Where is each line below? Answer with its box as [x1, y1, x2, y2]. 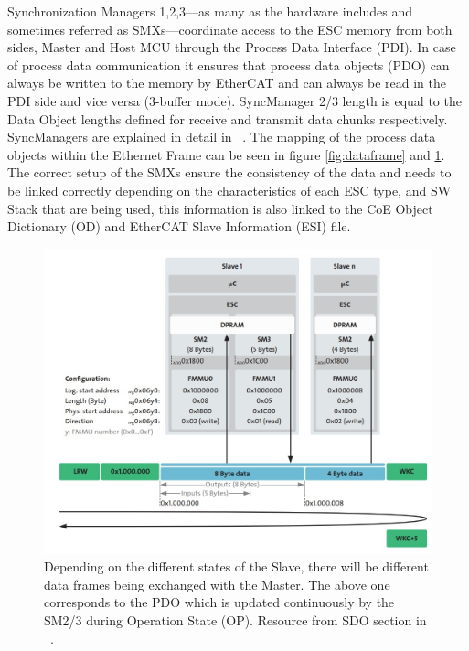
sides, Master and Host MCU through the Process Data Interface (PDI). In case [7, 37, 456, 57]
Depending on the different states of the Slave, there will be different [44, 557, 429, 576]
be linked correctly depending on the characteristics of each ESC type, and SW [7, 180, 452, 199]
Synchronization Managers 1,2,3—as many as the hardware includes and [7, 2, 413, 20]
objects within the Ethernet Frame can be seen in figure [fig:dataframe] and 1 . [7, 144, 445, 164]
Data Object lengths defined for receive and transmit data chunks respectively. [7, 109, 448, 128]
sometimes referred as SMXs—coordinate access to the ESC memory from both [7, 19, 453, 38]
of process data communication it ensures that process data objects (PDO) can [7, 55, 450, 74]
